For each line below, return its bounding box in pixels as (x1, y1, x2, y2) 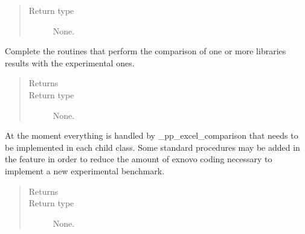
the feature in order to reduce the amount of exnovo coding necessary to (5, 153, 272, 165)
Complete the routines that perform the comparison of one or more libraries (5, 45, 286, 57)
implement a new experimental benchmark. (5, 164, 165, 177)
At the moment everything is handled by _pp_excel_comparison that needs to (5, 129, 298, 142)
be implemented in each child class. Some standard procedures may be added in (5, 141, 300, 153)
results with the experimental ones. (5, 56, 135, 69)
